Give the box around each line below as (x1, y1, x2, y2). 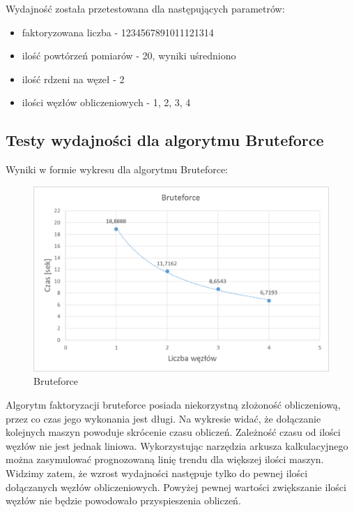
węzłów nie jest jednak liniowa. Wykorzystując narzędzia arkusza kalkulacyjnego (6, 438, 348, 453)
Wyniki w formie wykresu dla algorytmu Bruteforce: (6, 162, 228, 177)
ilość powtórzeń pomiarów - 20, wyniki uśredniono (22, 48, 236, 63)
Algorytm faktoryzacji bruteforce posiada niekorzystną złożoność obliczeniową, (6, 397, 341, 411)
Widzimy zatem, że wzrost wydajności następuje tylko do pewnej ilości (6, 465, 308, 480)
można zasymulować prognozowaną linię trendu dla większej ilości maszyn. (6, 452, 324, 467)
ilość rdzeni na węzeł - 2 (22, 71, 125, 86)
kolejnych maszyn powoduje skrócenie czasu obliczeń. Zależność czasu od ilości (6, 425, 341, 439)
